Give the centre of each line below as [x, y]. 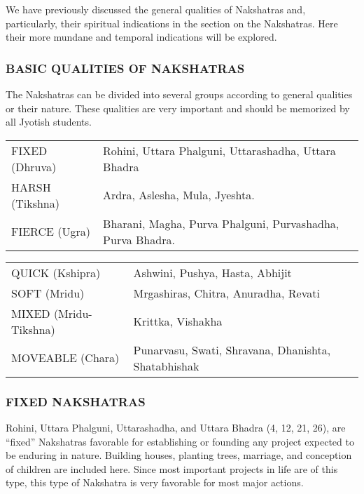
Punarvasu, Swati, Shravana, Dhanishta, [232, 349]
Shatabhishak [166, 366]
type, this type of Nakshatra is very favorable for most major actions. [155, 482]
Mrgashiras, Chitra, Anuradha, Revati [226, 293]
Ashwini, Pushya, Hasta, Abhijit [212, 272]
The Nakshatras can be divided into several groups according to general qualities [179, 94]
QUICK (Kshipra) [56, 272]
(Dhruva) [34, 166]
